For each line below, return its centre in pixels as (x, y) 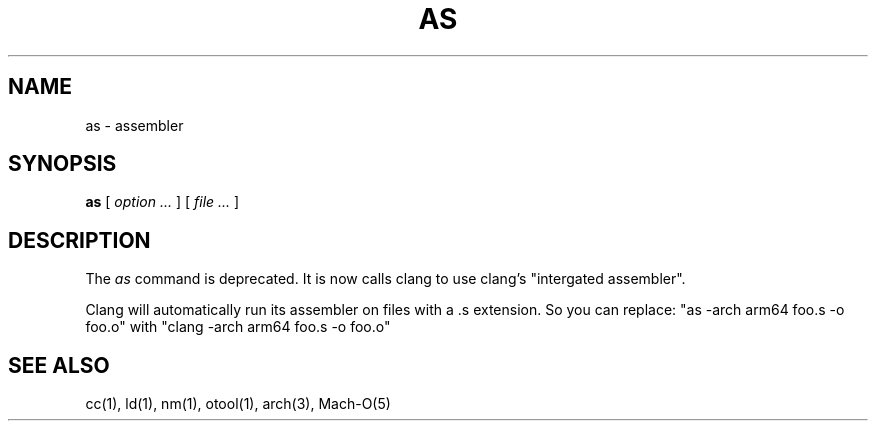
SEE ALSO (59, 365)
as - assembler (134, 125)
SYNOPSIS (62, 164)
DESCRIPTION (79, 240)
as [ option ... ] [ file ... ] (162, 202)
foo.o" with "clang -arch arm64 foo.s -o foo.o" (238, 327)
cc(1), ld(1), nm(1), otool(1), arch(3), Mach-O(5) (238, 404)
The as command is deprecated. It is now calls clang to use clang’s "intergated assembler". (385, 279)
